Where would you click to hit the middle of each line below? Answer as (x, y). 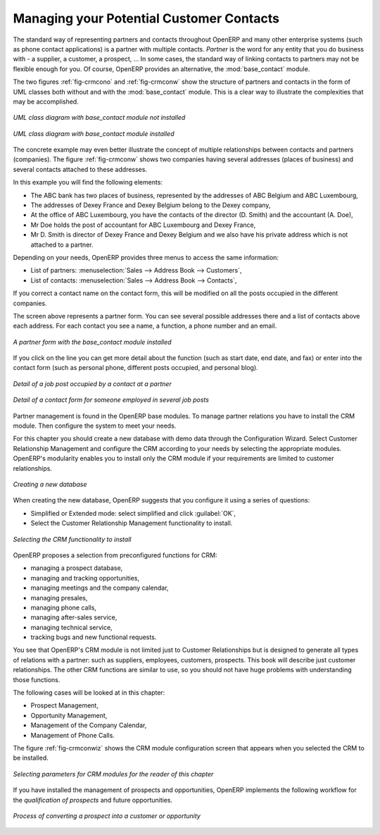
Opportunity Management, (69, 715)
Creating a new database (50, 484)
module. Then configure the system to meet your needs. (95, 426)
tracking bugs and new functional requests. (94, 637)
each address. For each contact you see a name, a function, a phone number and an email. (145, 326)
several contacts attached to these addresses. (80, 169)
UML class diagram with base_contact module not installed (99, 118)
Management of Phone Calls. (73, 735)
